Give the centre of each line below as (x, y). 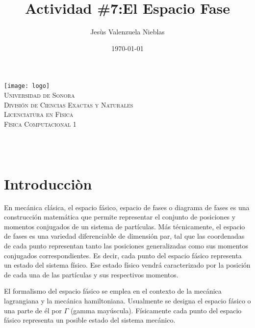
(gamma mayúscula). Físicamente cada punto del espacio (156, 310)
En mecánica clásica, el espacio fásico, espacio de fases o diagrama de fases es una (127, 207)
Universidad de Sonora (39, 95)
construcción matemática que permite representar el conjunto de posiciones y (120, 217)
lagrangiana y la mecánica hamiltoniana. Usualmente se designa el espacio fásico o (127, 301)
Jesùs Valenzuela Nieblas (127, 32)
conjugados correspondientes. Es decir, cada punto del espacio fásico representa (123, 255)
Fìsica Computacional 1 (40, 123)
